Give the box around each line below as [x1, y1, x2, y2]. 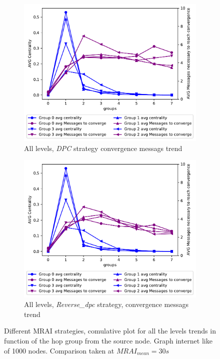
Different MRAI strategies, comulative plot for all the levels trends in [4, 325, 216, 336]
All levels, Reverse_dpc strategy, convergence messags [24, 299, 188, 309]
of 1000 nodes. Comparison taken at [4, 345, 114, 355]
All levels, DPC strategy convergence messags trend [24, 142, 182, 153]
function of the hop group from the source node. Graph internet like [4, 335, 212, 346]
